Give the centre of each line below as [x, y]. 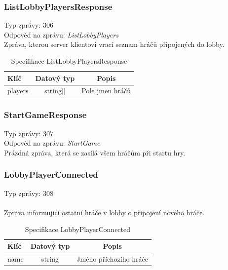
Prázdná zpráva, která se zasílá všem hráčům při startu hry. [95, 152]
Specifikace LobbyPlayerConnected [78, 229]
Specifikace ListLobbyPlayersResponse [69, 61]
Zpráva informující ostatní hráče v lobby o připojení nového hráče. [104, 212]
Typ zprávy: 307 [29, 133]
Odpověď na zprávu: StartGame [52, 143]
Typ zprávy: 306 [29, 25]
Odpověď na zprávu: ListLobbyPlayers [61, 34]
